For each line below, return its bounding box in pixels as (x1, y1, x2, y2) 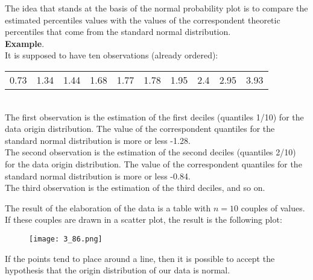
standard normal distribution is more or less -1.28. (5, 134, 191, 146)
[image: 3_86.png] (29, 234, 103, 243)
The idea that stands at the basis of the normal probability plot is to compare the (5, 2, 308, 14)
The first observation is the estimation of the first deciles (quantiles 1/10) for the (5, 110, 304, 123)
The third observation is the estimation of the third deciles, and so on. (5, 181, 265, 194)
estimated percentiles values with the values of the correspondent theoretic (5, 13, 280, 26)
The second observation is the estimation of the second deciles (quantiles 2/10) (5, 146, 296, 158)
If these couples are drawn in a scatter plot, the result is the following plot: (5, 213, 282, 226)
